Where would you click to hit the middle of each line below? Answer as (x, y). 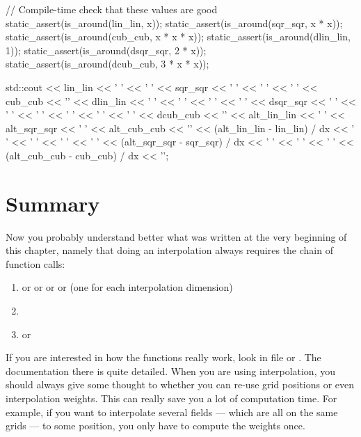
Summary (53, 203)
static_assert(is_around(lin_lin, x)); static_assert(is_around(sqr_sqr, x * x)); (174, 23)
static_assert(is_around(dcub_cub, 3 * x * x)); (107, 64)
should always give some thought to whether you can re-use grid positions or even (180, 384)
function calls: (35, 263)
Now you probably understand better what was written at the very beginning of (176, 236)
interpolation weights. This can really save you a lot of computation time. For (171, 398)
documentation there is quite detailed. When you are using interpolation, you (170, 371)
